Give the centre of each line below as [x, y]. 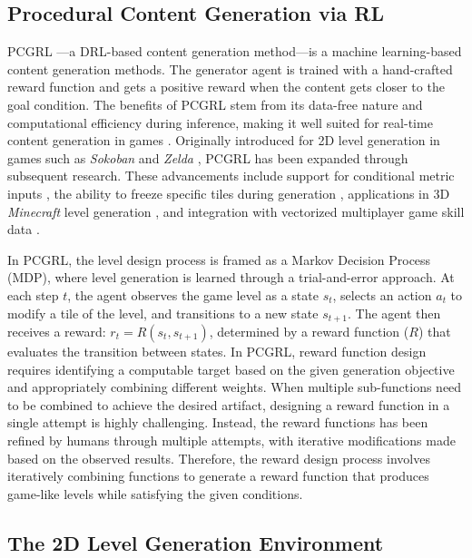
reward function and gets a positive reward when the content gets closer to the [226, 87]
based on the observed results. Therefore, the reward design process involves [219, 458]
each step [33, 294]
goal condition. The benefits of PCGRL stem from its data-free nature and [215, 104]
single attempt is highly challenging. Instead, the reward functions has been [218, 422]
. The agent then [394, 313]
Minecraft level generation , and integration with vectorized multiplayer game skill [236, 211]
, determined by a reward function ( [309, 331]
